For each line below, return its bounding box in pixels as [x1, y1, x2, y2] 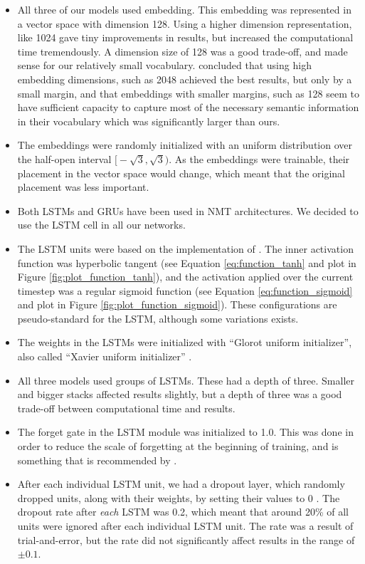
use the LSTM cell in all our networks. [17, 217, 186, 232]
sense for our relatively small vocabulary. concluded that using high [17, 58, 312, 73]
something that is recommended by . [17, 452, 177, 467]
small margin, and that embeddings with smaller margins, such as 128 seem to [17, 85, 359, 100]
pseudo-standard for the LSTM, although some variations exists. [17, 310, 299, 325]
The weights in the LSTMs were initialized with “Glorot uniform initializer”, [17, 335, 352, 350]
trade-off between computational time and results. [17, 400, 236, 415]
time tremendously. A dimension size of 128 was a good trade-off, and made [17, 43, 348, 58]
